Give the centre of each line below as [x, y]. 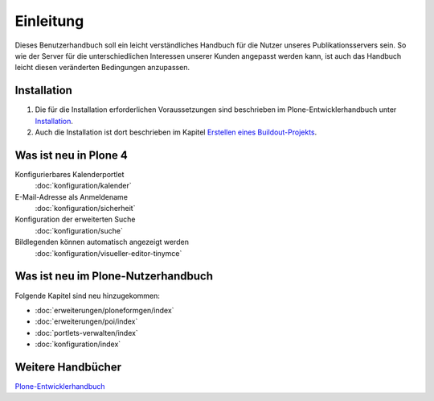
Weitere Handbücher [68, 367]
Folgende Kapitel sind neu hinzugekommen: [88, 296]
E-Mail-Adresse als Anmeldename [72, 196]
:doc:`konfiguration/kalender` [83, 186]
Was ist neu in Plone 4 [71, 155]
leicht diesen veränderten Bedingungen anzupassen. [102, 68]
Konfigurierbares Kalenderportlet [70, 174]
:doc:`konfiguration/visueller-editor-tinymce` [108, 253]
